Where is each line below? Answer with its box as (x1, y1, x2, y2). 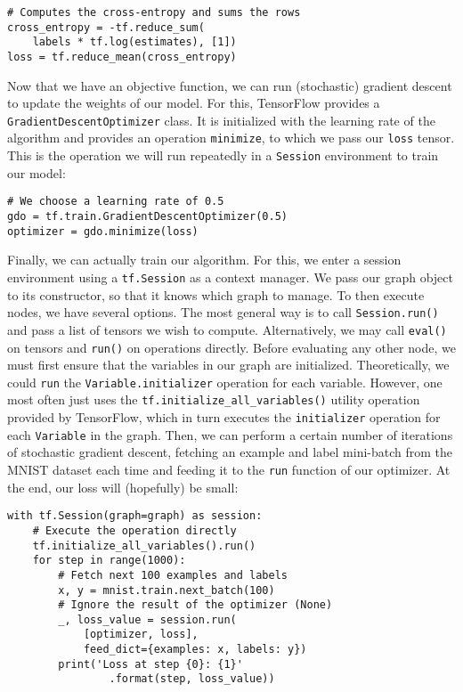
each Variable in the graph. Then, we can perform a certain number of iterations (7, 425, 453, 444)
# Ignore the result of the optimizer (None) (58, 598, 333, 612)
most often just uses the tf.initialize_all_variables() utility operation (7, 390, 420, 409)
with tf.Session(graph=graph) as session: (7, 509, 263, 523)
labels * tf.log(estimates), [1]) (32, 36, 237, 49)
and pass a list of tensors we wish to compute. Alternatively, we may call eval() (7, 320, 447, 338)
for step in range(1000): (32, 554, 186, 567)
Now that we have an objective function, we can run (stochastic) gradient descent (7, 76, 452, 94)
